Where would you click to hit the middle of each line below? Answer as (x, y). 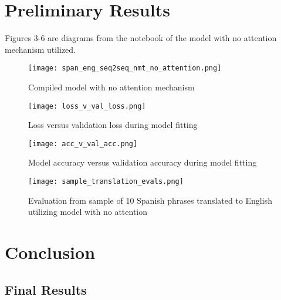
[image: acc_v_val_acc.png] (83, 144)
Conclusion (50, 252)
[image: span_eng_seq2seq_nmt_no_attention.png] (125, 68)
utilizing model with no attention (88, 212)
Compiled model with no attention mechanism (111, 87)
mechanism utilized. (40, 49)
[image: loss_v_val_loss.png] (87, 106)
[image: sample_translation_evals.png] (106, 182)
